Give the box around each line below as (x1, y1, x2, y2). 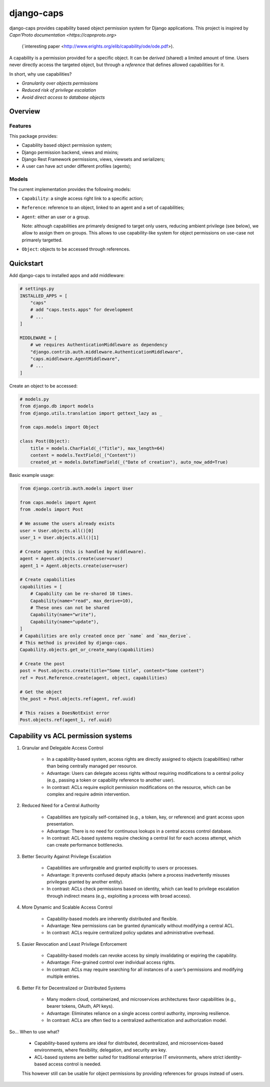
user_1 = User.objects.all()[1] (19, 535, 99, 540)
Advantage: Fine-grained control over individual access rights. (46, 959, 175, 965)
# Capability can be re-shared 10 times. (30, 591, 133, 597)
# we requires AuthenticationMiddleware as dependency (30, 342, 167, 348)
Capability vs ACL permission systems (9, 731, 132, 740)
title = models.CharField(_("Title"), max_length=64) (30, 445, 165, 451)
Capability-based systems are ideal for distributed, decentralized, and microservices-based (34, 1040, 223, 1046)
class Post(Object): (19, 438, 70, 444)
